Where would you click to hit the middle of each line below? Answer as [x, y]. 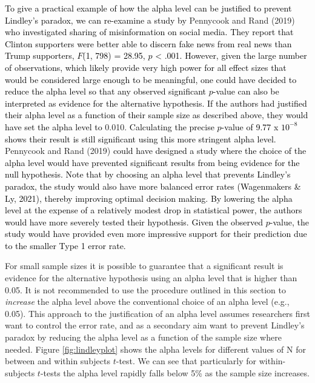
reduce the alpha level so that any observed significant [106, 91]
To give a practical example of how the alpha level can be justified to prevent [148, 8]
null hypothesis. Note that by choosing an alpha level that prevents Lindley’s [148, 174]
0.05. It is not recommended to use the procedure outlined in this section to [145, 289]
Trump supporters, [40, 55]
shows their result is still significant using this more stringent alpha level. [141, 138]
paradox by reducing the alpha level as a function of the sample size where [143, 337]
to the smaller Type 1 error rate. [65, 245]
